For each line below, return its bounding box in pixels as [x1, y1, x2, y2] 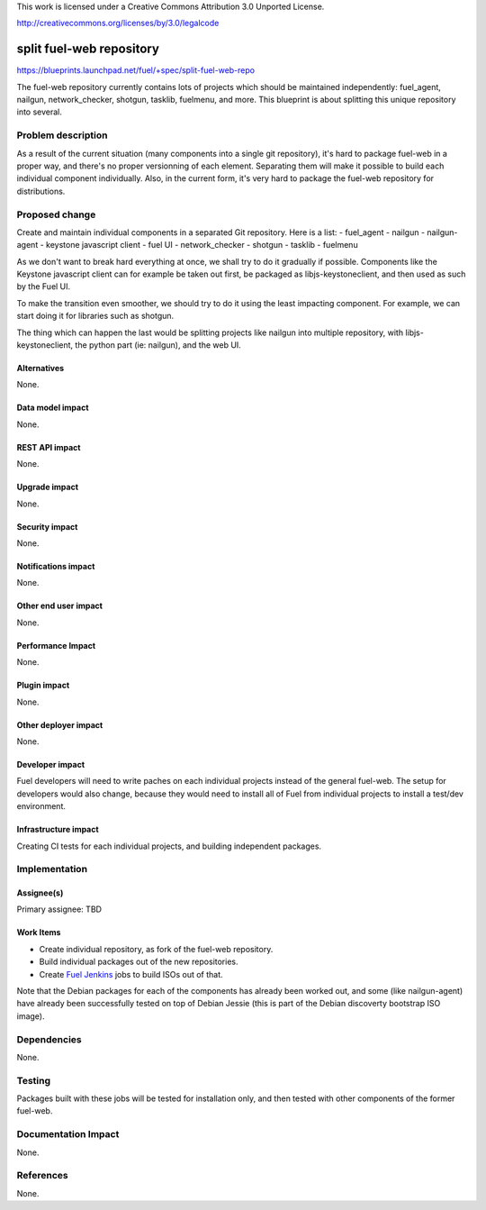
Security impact [16, 521, 78, 532]
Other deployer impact [16, 719, 103, 730]
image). [16, 1010, 45, 1022]
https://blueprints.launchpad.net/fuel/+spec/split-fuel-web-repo [16, 65, 256, 76]
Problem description [16, 129, 108, 141]
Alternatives [16, 363, 65, 374]
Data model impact [16, 402, 89, 414]
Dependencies [16, 1033, 83, 1045]
